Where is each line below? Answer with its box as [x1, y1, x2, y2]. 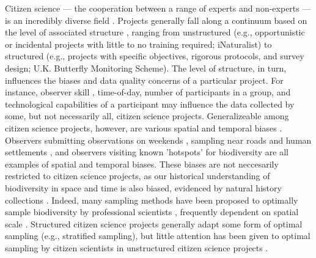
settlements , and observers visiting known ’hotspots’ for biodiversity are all [5, 146, 289, 158]
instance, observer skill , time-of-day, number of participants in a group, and [5, 86, 291, 98]
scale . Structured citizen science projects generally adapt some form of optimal [5, 217, 303, 230]
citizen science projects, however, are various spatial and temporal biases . [5, 121, 282, 134]
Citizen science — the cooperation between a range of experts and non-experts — [5, 2, 311, 14]
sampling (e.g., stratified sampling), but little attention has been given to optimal [5, 229, 310, 242]
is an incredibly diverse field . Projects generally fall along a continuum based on [5, 13, 307, 26]
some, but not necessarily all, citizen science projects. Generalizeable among [5, 109, 289, 122]
